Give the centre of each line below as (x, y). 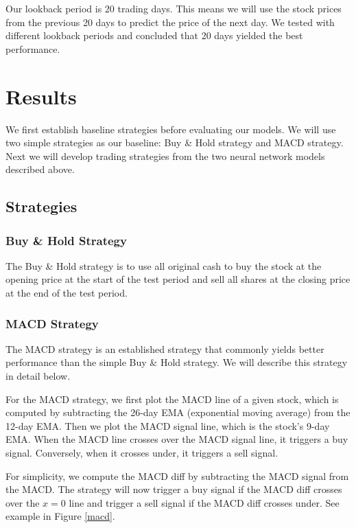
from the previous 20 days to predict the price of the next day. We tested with (170, 22)
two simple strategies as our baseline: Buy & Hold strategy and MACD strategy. (175, 142)
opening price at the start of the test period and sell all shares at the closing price (178, 279)
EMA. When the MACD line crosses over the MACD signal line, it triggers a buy (177, 439)
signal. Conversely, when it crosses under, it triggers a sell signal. (142, 453)
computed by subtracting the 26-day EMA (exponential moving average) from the (178, 412)
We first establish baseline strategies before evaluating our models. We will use (171, 129)
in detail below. (38, 376)
